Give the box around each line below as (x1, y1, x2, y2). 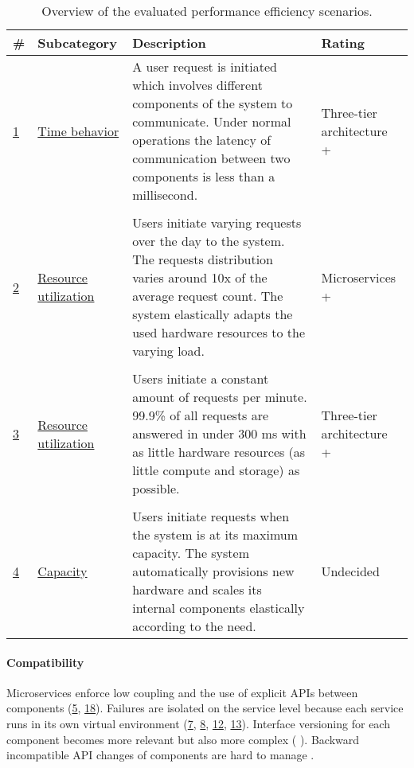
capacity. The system (132, 544, 250, 562)
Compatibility (6, 653, 84, 670)
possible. (132, 479, 180, 497)
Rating (321, 33, 365, 52)
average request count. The (132, 287, 283, 305)
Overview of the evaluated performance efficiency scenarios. (41, 2, 373, 20)
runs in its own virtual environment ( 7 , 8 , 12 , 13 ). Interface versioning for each (6, 715, 390, 731)
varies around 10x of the (132, 268, 268, 287)
